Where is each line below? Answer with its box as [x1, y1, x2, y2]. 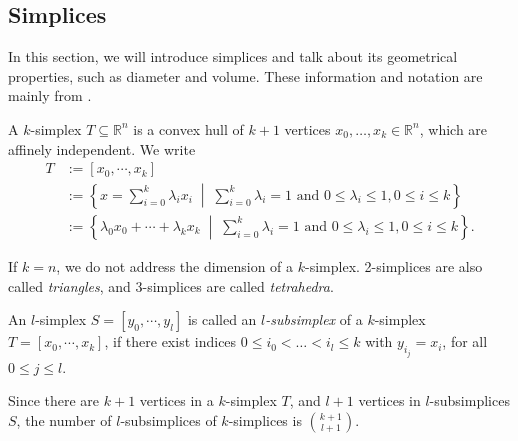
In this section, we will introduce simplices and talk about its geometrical [8, 46, 458, 67]
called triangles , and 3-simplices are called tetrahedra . [8, 275, 334, 296]
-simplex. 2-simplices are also [305, 255, 483, 276]
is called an [187, 309, 257, 330]
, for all [442, 331, 488, 352]
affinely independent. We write [8, 138, 196, 159]
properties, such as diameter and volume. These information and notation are [8, 65, 483, 86]
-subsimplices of [120, 409, 217, 430]
